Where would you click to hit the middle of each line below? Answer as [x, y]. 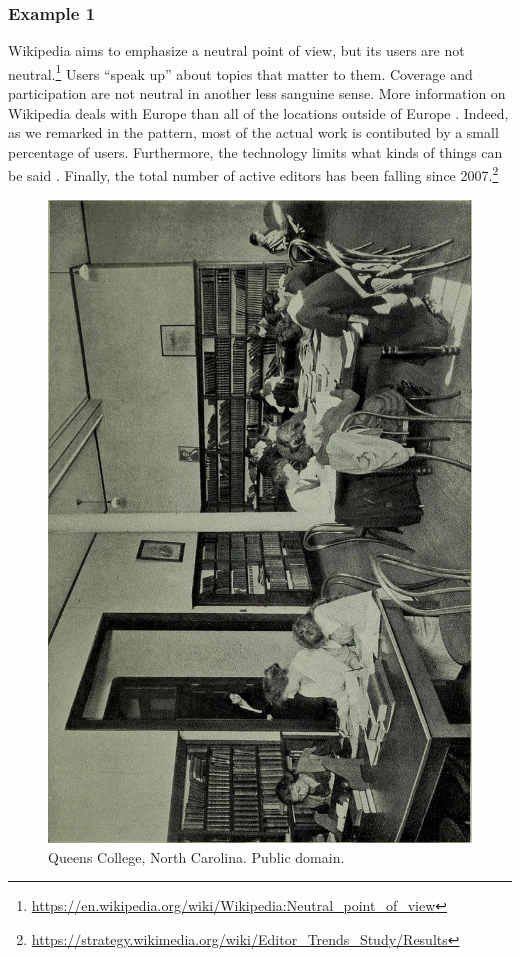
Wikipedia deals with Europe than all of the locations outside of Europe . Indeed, [258, 112]
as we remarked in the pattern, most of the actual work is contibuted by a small [253, 132]
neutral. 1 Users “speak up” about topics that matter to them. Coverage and [240, 72]
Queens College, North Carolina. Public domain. [196, 856]
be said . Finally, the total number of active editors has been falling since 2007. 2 [253, 174]
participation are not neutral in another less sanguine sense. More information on [257, 93]
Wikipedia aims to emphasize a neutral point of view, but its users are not [236, 50]
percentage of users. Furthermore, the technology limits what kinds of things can [255, 151]
